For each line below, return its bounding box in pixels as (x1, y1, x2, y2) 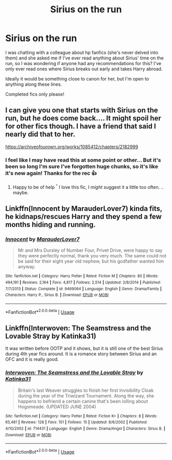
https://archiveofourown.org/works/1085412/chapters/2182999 (5, 144, 138, 150)
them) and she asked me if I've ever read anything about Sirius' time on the (5, 55, 164, 61)
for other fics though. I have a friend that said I (5, 122, 156, 131)
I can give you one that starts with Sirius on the (5, 106, 158, 115)
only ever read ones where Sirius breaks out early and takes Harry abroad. (5, 66, 163, 72)
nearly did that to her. (5, 130, 76, 139)
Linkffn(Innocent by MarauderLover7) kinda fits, (5, 204, 162, 213)
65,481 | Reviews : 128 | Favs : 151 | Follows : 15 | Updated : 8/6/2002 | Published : (5, 419, 147, 425)
